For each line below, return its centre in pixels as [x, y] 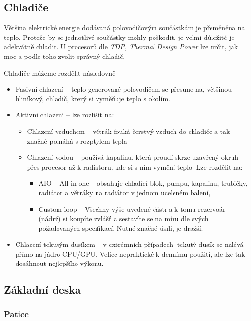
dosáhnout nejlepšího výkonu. [59, 263]
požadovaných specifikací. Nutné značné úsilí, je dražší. [121, 228]
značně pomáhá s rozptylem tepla [77, 141]
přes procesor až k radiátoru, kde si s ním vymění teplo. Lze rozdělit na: [135, 166]
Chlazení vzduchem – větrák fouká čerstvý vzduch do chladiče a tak [128, 131]
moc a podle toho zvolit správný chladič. [65, 56]
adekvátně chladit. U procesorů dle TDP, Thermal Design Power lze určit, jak [121, 47]
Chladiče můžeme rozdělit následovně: [61, 72]
